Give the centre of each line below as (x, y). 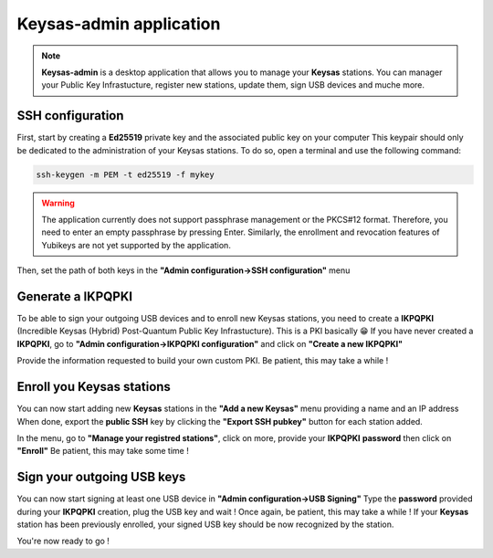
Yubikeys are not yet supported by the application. (136, 245)
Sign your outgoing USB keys (101, 477)
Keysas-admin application (119, 24)
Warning (58, 203)
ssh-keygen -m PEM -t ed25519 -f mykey (125, 174)
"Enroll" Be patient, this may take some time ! (103, 451)
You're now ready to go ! (63, 541)
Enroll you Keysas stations (94, 387)
